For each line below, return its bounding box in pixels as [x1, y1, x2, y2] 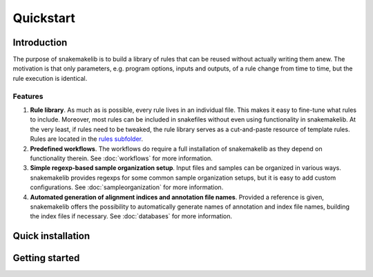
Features [12, 91, 44, 101]
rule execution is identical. [12, 74, 88, 82]
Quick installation [12, 230, 90, 242]
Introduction [12, 37, 68, 48]
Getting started [12, 252, 80, 264]
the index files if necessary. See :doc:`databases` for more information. [30, 212, 233, 220]
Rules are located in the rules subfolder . [30, 135, 144, 143]
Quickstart [12, 10, 76, 26]
